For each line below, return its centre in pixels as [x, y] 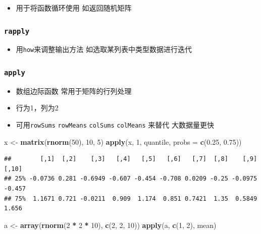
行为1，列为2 [37, 108]
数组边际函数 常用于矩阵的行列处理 [74, 91]
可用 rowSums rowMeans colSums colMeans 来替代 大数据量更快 [115, 125]
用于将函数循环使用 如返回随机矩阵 [74, 8]
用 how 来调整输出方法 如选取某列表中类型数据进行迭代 [104, 49]
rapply [17, 31]
